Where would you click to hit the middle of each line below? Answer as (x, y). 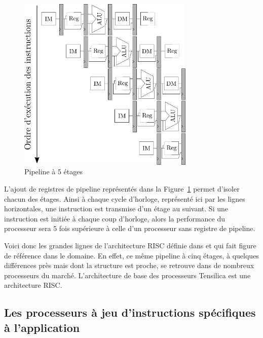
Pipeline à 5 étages (53, 172)
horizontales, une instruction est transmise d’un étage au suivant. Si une (116, 209)
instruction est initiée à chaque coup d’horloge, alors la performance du (115, 218)
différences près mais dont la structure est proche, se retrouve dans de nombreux (129, 265)
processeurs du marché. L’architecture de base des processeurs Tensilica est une (127, 275)
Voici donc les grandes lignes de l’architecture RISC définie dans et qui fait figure (130, 245)
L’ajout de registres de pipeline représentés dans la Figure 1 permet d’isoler (122, 188)
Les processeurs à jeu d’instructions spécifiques (130, 312)
